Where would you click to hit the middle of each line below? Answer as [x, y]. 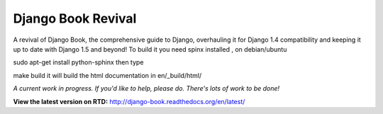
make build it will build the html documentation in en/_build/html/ [107, 75]
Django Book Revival [75, 18]
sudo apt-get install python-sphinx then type [78, 62]
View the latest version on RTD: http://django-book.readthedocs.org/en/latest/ [129, 101]
